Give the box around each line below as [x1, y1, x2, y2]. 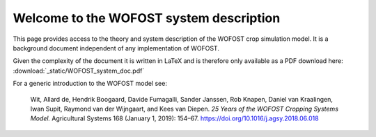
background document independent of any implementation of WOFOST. [13, 44, 219, 52]
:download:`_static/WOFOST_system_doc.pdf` [13, 66, 145, 75]
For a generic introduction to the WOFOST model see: [13, 80, 167, 88]
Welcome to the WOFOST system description [13, 10, 281, 26]
